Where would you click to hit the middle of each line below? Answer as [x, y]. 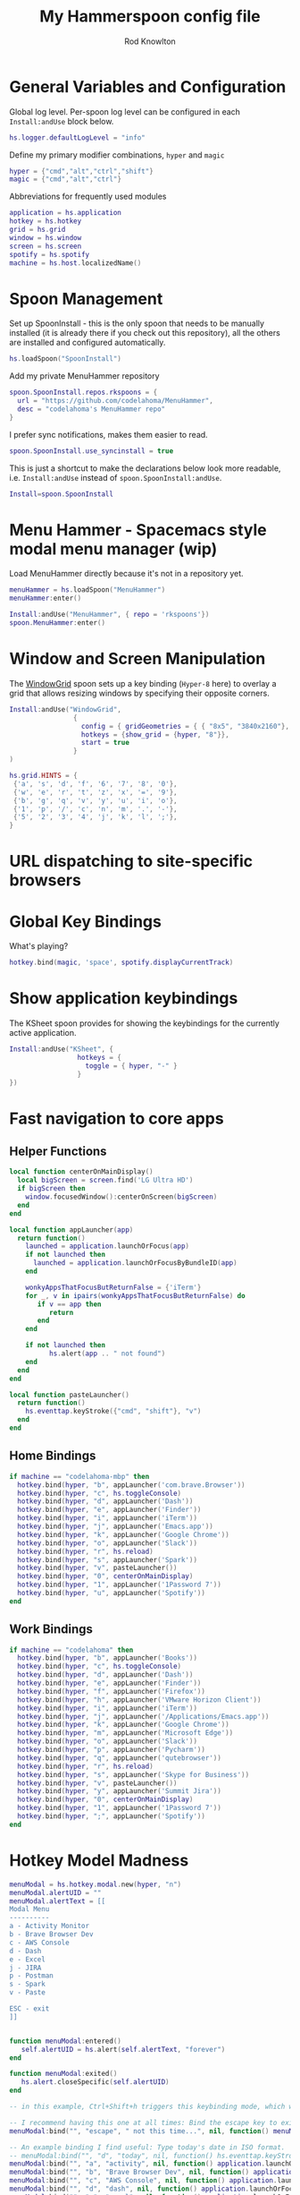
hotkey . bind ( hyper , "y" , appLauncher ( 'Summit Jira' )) [119, 1791]
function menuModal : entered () [66, 2041]
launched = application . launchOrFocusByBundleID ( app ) [135, 1263]
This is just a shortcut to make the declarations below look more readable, [145, 468]
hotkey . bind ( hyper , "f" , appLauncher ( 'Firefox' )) [111, 1691]
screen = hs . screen [46, 246]
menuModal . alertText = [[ [57, 1901]
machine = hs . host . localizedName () [75, 263]
